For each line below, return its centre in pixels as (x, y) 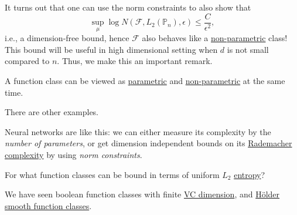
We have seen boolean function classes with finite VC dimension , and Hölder (142, 194)
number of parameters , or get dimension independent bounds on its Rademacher (148, 143)
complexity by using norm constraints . (74, 155)
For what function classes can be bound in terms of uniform (112, 174)
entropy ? (250, 174)
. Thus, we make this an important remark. (135, 61)
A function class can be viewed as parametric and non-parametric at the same (145, 81)
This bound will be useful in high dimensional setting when (111, 49)
